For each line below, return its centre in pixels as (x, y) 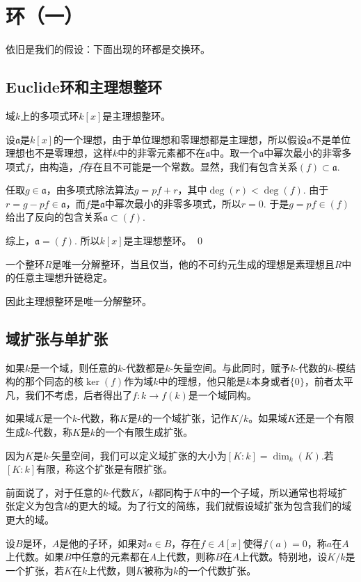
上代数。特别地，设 (283, 557)
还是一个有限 (325, 418)
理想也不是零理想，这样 (59, 153)
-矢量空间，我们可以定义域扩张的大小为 (137, 455)
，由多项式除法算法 (90, 190)
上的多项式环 (50, 115)
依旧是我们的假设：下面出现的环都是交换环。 (108, 49)
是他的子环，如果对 (103, 543)
